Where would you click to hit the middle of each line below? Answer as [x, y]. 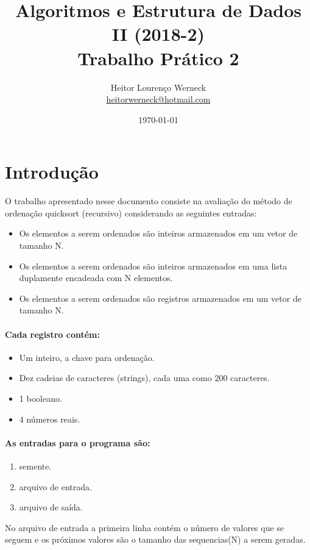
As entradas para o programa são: [78, 442]
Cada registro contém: [53, 334]
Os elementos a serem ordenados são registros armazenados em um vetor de [160, 298]
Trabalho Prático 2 [158, 58]
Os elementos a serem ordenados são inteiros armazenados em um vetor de [158, 233]
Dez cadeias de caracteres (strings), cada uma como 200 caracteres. [144, 378]
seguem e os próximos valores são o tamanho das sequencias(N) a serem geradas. [155, 539]
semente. [35, 466]
